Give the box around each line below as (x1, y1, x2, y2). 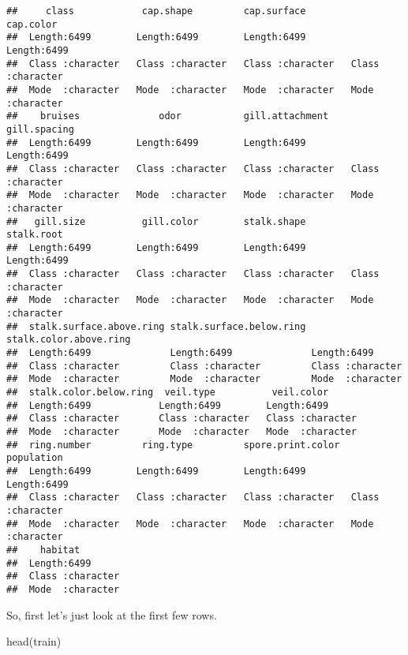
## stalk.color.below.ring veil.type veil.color (6, 387, 329, 399)
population (6, 452, 63, 464)
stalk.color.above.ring (6, 334, 131, 346)
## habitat (6, 544, 80, 556)
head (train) (6, 633, 62, 649)
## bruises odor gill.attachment (6, 110, 329, 122)
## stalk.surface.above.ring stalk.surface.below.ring (6, 320, 306, 332)
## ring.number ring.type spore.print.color (6, 439, 340, 451)
